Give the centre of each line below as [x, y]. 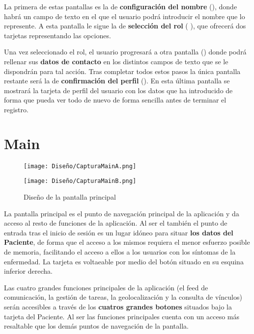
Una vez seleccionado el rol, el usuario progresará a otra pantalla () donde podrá [125, 52]
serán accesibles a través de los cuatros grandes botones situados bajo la [118, 306]
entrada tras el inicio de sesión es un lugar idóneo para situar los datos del [119, 232]
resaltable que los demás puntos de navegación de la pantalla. [96, 326]
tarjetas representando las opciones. [57, 35]
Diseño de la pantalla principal [70, 196]
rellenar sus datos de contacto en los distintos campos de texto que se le [116, 61]
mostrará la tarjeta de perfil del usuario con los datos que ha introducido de [118, 90]
